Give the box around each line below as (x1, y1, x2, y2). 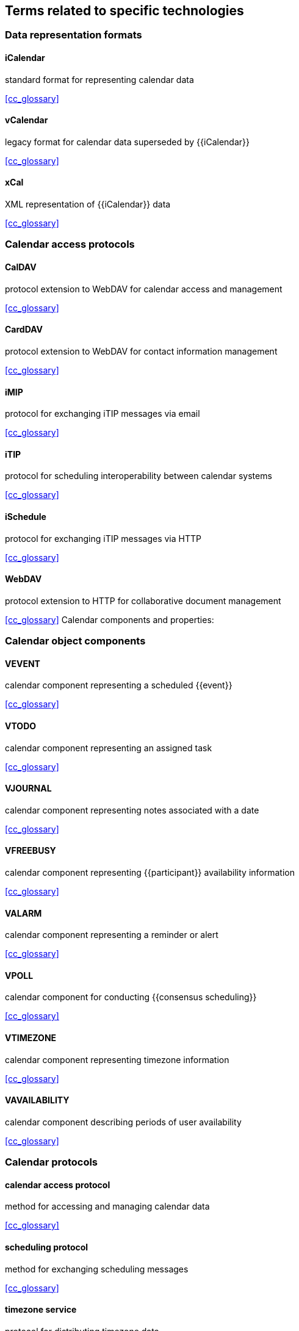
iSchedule (5, 511, 46, 522)
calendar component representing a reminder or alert (5, 929, 218, 940)
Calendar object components (5, 635, 146, 647)
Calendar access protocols (5, 238, 135, 251)
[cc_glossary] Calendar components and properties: (5, 614, 214, 625)
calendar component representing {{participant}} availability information (5, 867, 295, 878)
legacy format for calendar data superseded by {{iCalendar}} (5, 136, 250, 147)
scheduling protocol (5, 1242, 88, 1253)
